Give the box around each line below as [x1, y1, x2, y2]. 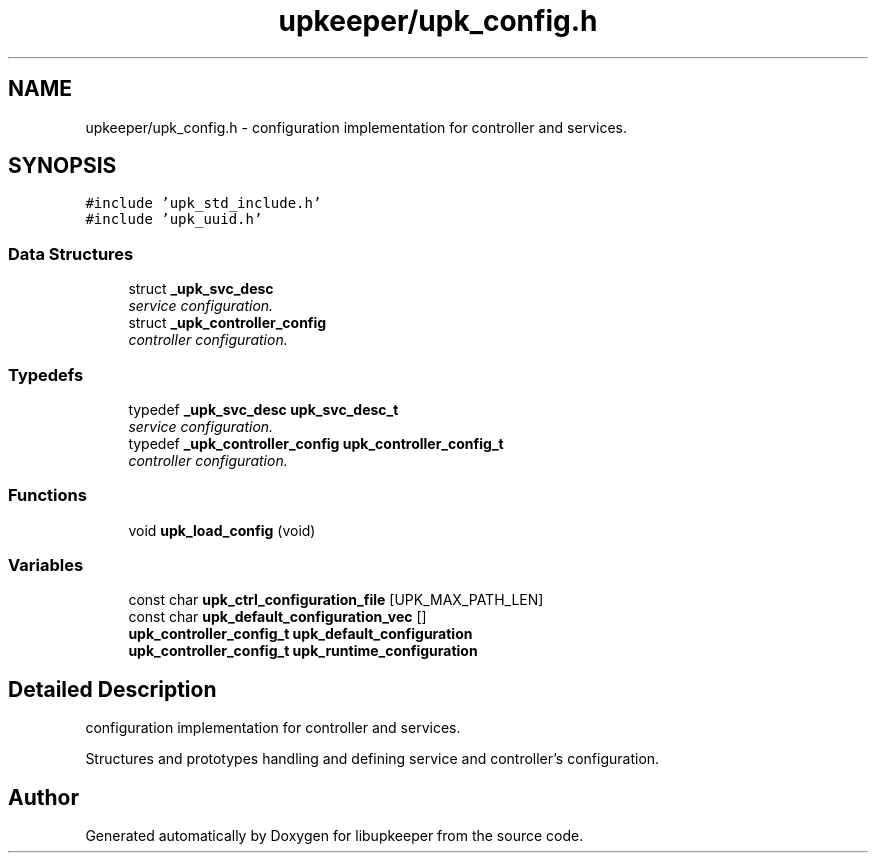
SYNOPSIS [8, 153, 117, 179]
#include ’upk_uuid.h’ [85, 211, 263, 228]
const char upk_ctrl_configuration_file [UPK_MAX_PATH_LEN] [128, 591, 544, 609]
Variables [8, 555, 84, 576]
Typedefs [8, 364, 84, 385]
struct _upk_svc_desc [128, 280, 274, 298]
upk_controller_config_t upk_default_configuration [128, 625, 473, 643]
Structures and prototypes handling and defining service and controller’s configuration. [85, 750, 660, 768]
